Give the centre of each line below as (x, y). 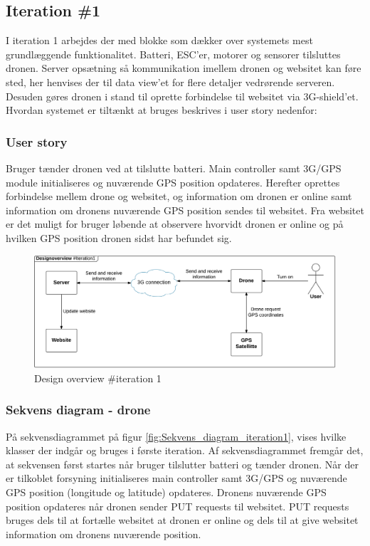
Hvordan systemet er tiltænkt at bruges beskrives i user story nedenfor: (162, 110)
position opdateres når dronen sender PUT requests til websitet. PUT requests (178, 506)
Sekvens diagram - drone (78, 410)
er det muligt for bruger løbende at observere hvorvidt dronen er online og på (175, 224)
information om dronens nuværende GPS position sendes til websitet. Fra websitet (185, 210)
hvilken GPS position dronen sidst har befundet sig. (119, 237)
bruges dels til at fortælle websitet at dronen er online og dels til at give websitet (182, 520)
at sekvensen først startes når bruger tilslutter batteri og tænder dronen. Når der (182, 464)
